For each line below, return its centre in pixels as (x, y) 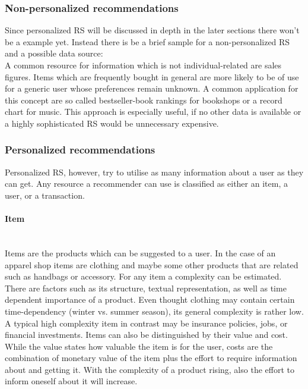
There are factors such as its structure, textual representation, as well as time (146, 288)
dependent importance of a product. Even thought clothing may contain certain (150, 299)
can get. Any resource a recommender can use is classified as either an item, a (146, 183)
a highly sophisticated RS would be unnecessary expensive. (112, 123)
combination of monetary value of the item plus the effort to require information (151, 358)
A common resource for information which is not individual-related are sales (143, 65)
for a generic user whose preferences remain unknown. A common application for (152, 88)
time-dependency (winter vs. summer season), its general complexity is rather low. (154, 311)
